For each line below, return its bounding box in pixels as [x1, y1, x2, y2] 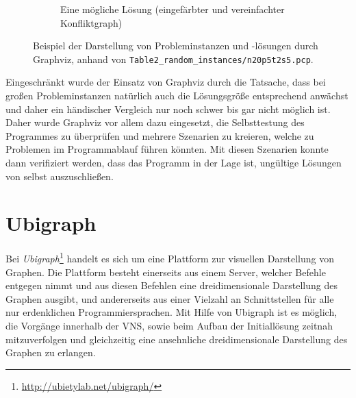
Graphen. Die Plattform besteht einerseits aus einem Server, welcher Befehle [5, 264, 326, 279]
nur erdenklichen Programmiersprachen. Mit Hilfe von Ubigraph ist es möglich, [5, 305, 338, 319]
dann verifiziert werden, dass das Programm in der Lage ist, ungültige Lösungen [5, 156, 342, 169]
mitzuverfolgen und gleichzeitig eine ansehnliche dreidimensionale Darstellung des [5, 332, 348, 346]
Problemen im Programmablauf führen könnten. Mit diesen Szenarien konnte [5, 142, 329, 156]
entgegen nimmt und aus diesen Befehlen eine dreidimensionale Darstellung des [5, 278, 338, 293]
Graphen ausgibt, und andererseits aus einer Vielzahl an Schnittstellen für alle [5, 291, 334, 306]
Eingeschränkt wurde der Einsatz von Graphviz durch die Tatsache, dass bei [5, 75, 326, 89]
